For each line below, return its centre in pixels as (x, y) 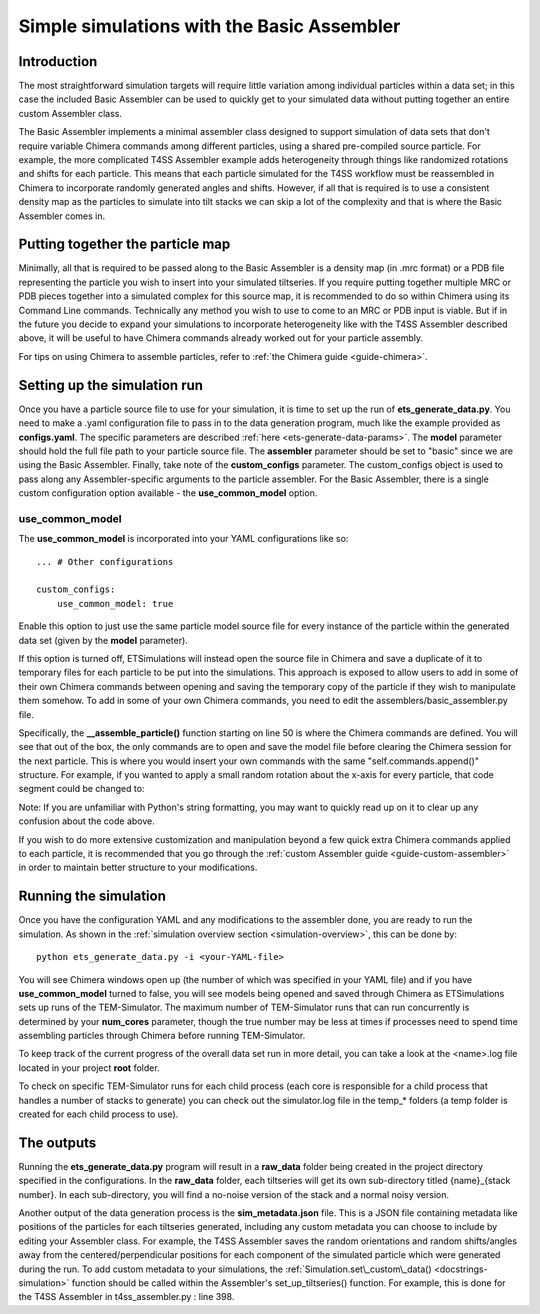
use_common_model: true (115, 603)
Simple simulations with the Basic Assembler (209, 26)
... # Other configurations (105, 561)
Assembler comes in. (62, 216)
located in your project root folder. (89, 1067)
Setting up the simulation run (111, 385)
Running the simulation (92, 896)
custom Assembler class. (70, 113)
